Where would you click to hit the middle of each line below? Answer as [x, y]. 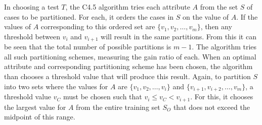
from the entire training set [118, 107]
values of [17, 26]
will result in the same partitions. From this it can [179, 36]
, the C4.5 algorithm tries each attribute [128, 7]
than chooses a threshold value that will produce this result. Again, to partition [127, 76]
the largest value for [35, 107]
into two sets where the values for [56, 86]
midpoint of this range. [40, 117]
